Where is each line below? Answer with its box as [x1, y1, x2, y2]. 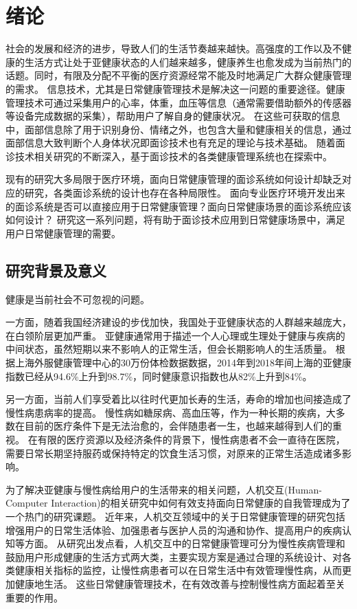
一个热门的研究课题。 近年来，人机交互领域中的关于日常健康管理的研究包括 [5, 509, 345, 523]
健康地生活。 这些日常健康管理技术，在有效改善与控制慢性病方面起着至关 [14, 576, 345, 590]
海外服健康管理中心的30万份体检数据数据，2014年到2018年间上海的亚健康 [24, 355, 352, 370]
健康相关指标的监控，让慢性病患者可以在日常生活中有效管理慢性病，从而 [14, 563, 342, 577]
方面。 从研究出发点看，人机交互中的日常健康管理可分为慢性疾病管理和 [24, 536, 345, 551]
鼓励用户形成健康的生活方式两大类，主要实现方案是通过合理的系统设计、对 [5, 549, 342, 564]
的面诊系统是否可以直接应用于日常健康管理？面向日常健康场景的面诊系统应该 [5, 199, 352, 213]
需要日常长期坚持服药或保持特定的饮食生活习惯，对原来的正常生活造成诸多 [5, 445, 342, 460]
